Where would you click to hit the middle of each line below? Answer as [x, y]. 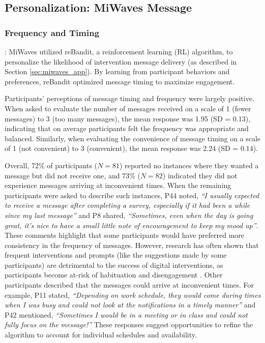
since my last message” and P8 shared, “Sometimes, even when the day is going [129, 215]
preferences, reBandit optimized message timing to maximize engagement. [120, 81]
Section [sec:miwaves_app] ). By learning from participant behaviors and [117, 71]
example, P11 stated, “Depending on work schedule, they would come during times [133, 294]
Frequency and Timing [52, 32]
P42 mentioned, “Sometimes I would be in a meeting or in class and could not [126, 314]
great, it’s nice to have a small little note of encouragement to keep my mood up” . [131, 225]
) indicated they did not [200, 175]
